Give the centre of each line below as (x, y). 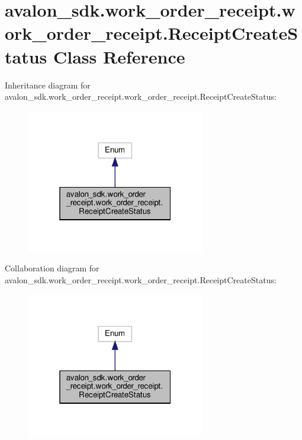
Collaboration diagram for (52, 268)
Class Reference (119, 56)
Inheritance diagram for (48, 85)
